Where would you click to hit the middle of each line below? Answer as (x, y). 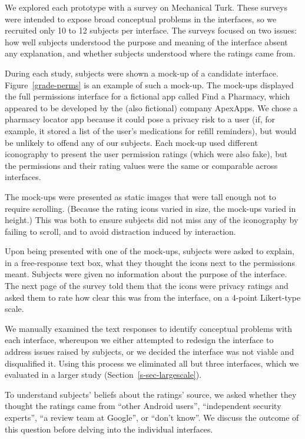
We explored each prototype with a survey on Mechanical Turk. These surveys (146, 7)
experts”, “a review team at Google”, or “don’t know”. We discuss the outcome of (152, 417)
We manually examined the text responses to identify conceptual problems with (149, 328)
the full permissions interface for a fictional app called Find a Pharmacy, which (147, 96)
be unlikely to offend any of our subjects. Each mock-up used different (131, 142)
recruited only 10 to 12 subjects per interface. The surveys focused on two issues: (151, 30)
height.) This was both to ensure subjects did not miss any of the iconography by (152, 220)
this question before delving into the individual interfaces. (109, 429)
